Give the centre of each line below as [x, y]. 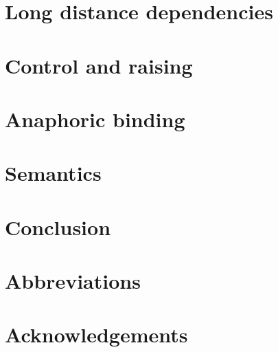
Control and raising [99, 65]
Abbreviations [73, 281]
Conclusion [58, 227]
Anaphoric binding [95, 119]
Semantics [53, 173]
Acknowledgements [96, 334]
